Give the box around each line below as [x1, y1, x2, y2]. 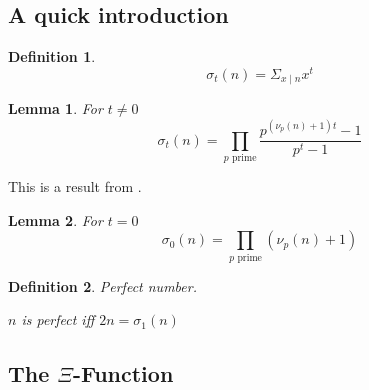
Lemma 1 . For [8, 98, 103, 119]
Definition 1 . [8, 46, 96, 67]
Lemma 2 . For [8, 209, 103, 230]
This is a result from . [8, 176, 142, 197]
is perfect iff [21, 309, 95, 330]
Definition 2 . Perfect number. [8, 275, 197, 296]
